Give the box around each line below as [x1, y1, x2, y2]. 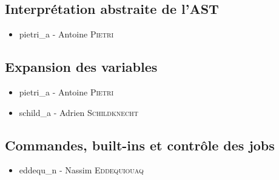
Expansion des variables [5, 57, 158, 76]
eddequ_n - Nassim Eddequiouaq [19, 164, 144, 176]
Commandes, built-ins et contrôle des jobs [5, 135, 275, 154]
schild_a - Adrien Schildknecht [19, 106, 138, 118]
